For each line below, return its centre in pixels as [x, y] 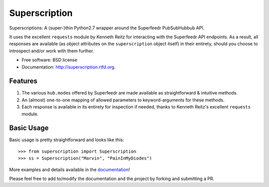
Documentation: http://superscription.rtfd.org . [68, 67]
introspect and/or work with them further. [52, 51]
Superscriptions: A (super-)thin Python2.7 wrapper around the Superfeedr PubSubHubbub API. [107, 28]
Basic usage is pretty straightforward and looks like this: [67, 140]
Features [23, 81]
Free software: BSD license [49, 60]
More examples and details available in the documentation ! [69, 170]
